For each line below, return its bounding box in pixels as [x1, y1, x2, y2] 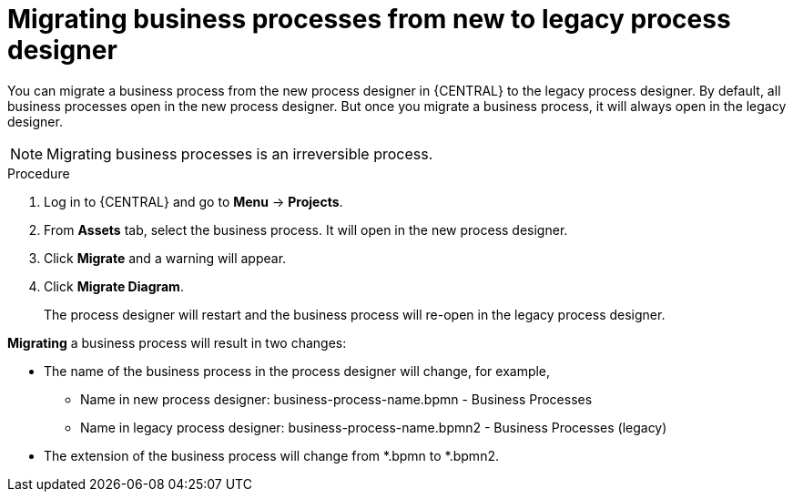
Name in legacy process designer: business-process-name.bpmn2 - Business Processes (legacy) [80, 419, 667, 435]
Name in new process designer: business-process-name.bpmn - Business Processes [80, 391, 593, 407]
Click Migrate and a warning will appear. [44, 249, 287, 266]
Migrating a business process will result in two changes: [7, 334, 347, 351]
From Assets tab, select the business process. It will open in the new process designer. [44, 221, 568, 238]
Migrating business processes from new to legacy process [7, 4, 731, 35]
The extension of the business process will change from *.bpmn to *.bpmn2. [44, 447, 499, 463]
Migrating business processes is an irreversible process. [46, 144, 433, 163]
